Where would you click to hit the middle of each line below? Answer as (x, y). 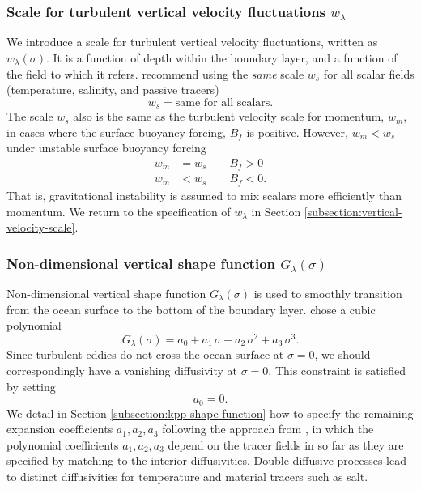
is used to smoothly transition (328, 294)
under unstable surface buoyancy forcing (106, 148)
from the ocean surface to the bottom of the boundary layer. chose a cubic (191, 309)
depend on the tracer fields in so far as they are (286, 444)
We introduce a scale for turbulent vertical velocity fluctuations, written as (192, 42)
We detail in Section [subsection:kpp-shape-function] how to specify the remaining (210, 413)
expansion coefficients (60, 429)
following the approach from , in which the (268, 429)
